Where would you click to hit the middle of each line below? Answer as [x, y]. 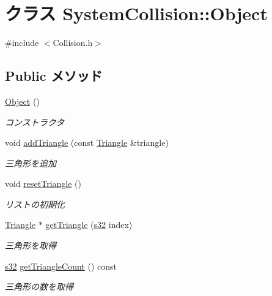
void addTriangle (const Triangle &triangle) [87, 142]
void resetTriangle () [43, 184]
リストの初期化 [35, 204]
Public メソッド [54, 76]
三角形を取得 [31, 245]
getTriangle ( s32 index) [89, 225]
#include [22, 43]
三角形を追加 [31, 163]
